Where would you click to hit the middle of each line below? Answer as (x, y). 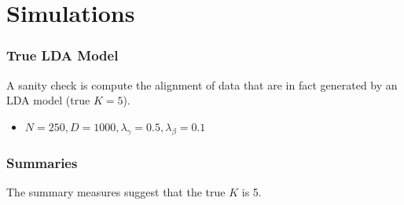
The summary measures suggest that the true (116, 191)
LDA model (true (48, 100)
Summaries (42, 162)
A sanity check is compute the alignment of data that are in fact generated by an (202, 84)
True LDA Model (62, 55)
